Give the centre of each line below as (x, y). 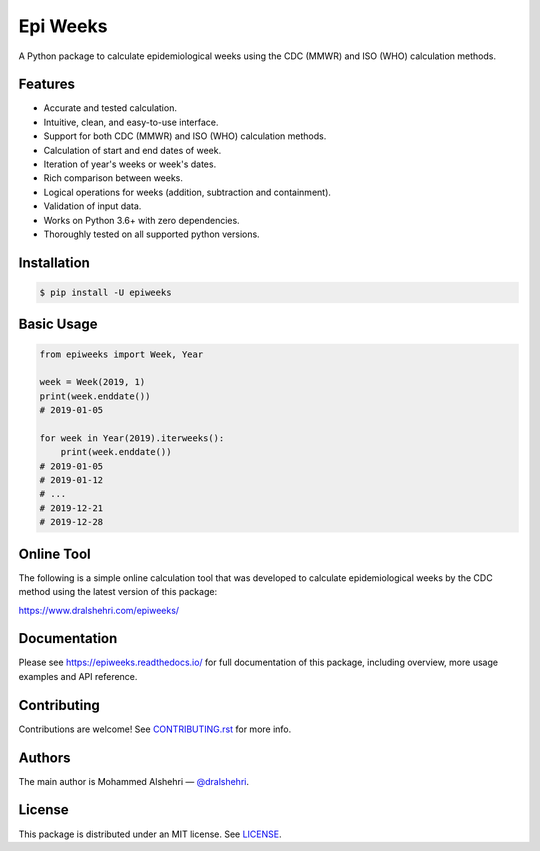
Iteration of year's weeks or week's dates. (130, 164)
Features (46, 84)
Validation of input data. (92, 206)
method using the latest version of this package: (118, 592)
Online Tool (55, 553)
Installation (54, 262)
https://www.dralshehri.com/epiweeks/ (99, 610)
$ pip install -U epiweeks (105, 292)
